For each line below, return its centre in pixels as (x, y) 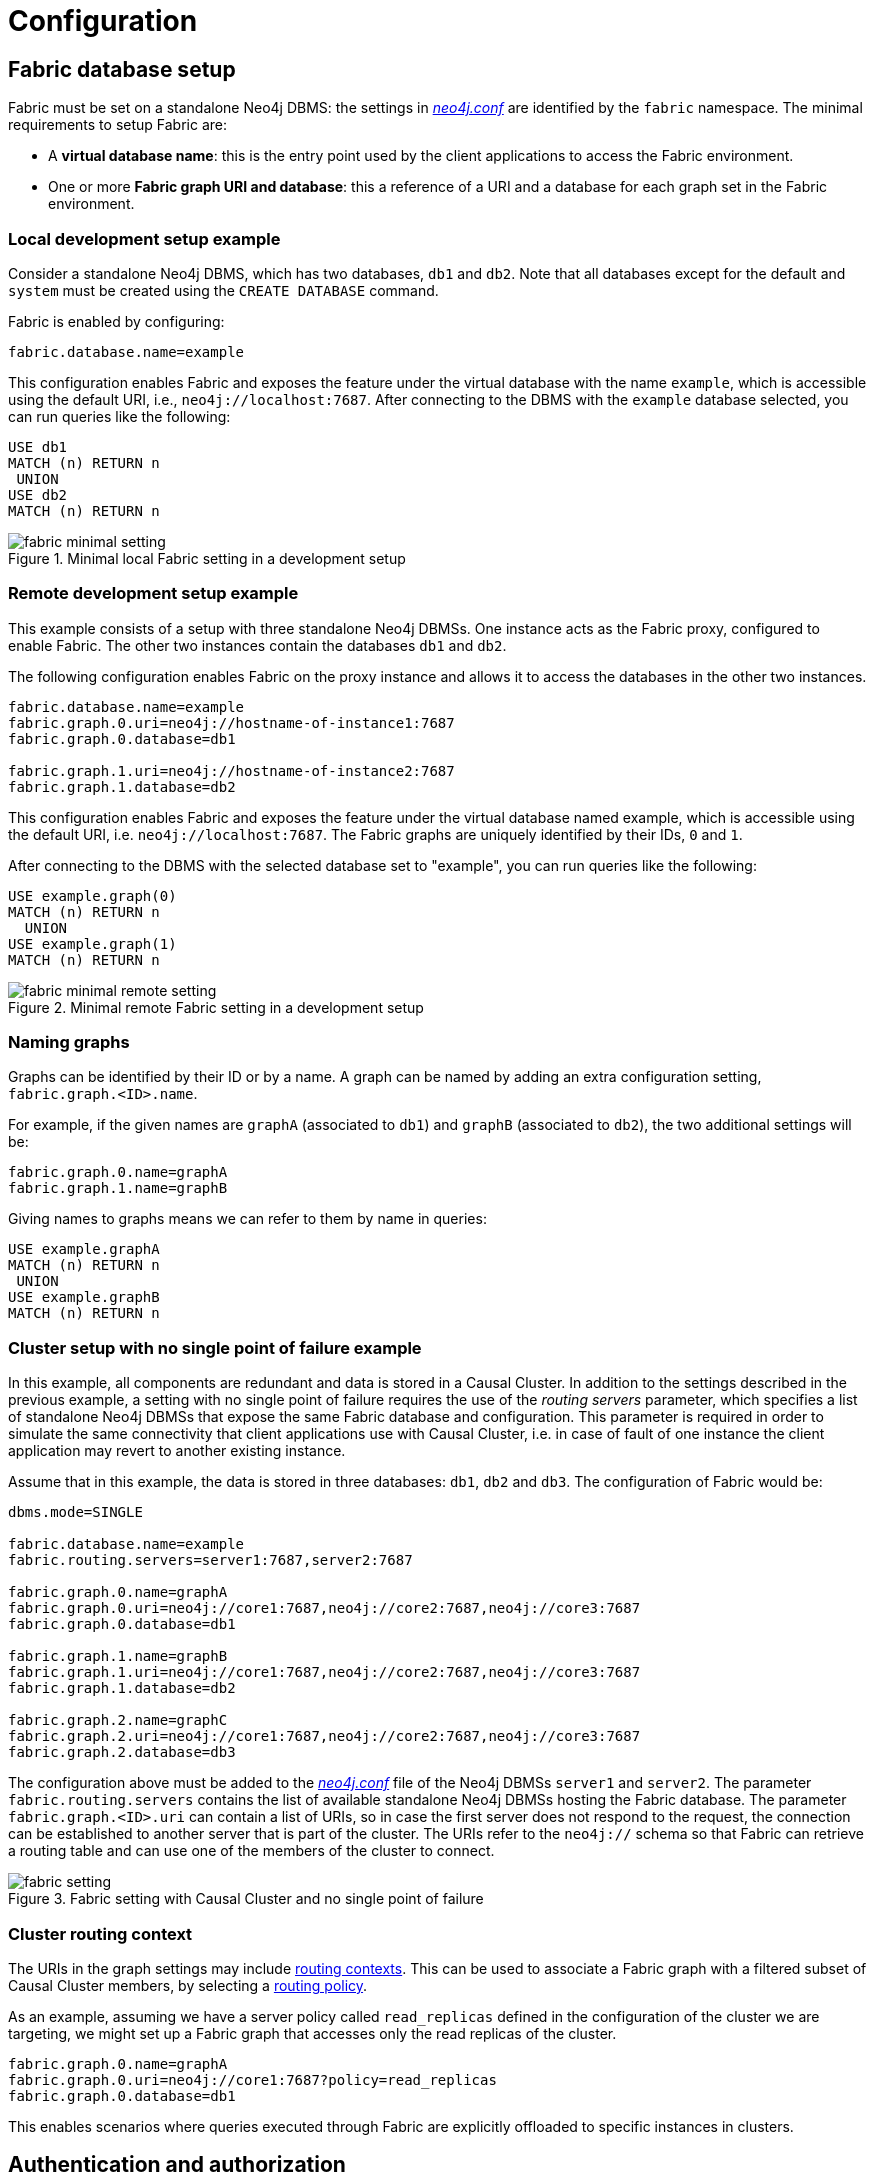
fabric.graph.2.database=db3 (122, 1752)
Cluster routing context (100, 1933)
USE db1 (38, 446)
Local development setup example (144, 238)
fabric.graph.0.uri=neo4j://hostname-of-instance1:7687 (231, 722)
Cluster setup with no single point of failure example (215, 1347)
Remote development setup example (153, 593)
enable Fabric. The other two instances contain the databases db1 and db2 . (257, 645)
